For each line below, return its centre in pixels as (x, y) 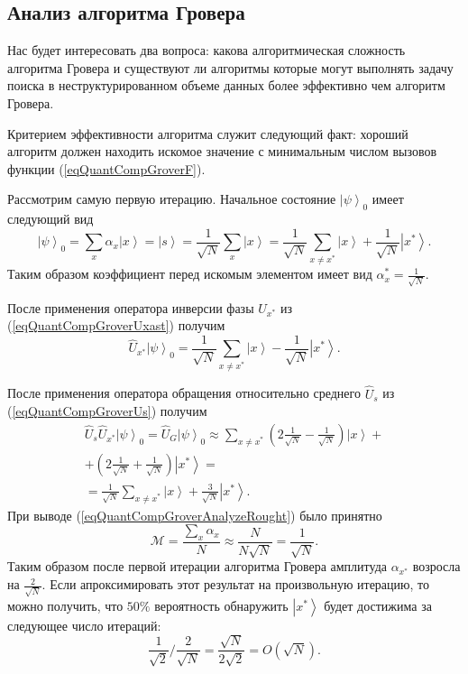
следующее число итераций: (84, 625)
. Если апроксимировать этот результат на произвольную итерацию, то (235, 584)
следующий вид (50, 219)
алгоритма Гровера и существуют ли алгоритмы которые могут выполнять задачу (230, 67)
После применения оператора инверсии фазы (131, 307)
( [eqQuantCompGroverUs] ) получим (107, 411)
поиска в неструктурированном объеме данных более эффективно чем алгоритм (226, 85)
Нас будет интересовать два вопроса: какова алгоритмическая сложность (206, 50)
